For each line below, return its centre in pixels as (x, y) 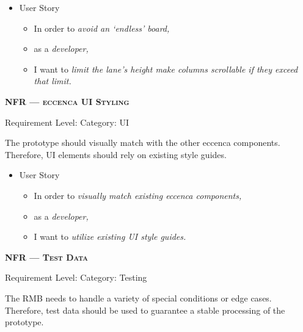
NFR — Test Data (46, 257)
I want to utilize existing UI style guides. (110, 236)
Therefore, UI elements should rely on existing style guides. (116, 154)
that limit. (53, 81)
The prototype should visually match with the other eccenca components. (143, 143)
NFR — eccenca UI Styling (67, 101)
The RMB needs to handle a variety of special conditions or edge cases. (138, 298)
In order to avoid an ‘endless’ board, (102, 28)
